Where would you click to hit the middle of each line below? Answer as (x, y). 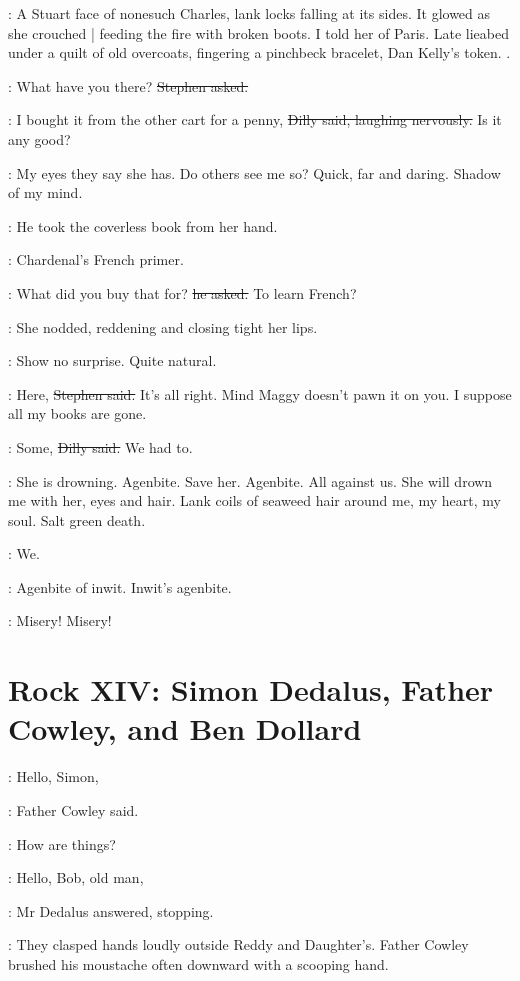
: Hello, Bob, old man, (76, 877)
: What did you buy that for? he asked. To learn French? (182, 292)
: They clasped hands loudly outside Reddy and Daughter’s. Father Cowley (238, 944)
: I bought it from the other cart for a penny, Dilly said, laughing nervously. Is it (255, 119)
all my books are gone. (77, 413)
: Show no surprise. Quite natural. (112, 360)
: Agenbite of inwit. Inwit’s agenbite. (120, 586)
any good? (39, 138)
